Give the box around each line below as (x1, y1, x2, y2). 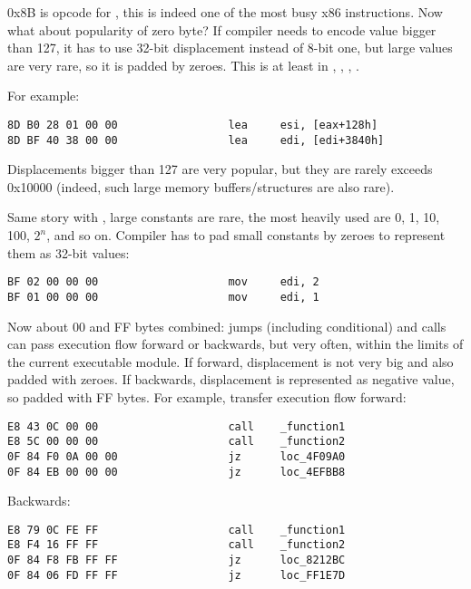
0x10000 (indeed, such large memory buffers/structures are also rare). (7, 177, 395, 196)
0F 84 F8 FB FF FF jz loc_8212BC (7, 554, 346, 567)
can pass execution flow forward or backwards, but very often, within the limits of (7, 334, 464, 353)
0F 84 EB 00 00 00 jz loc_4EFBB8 (7, 465, 346, 478)
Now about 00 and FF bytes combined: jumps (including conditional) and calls (7, 316, 446, 335)
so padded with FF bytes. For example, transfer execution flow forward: (7, 387, 407, 406)
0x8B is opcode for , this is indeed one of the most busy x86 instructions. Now (7, 3, 443, 21)
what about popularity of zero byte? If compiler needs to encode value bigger (7, 20, 437, 39)
